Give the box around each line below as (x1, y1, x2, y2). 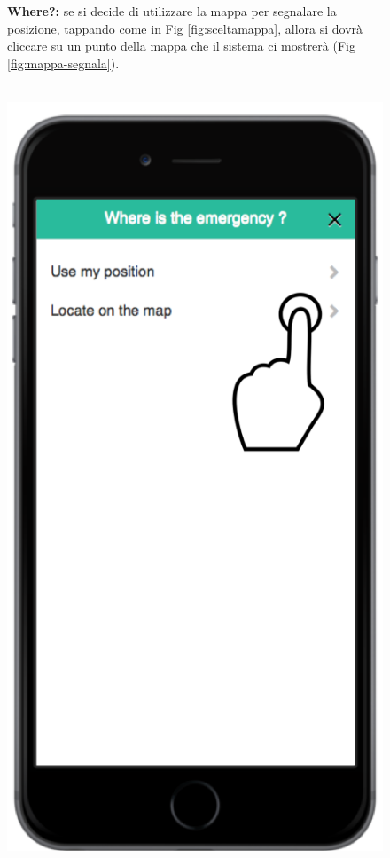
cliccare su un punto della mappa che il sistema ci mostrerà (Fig (7, 36, 355, 55)
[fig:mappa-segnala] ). (7, 53, 120, 72)
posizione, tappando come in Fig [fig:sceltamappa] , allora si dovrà (7, 19, 363, 37)
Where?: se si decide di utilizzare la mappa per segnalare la (7, 2, 337, 20)
